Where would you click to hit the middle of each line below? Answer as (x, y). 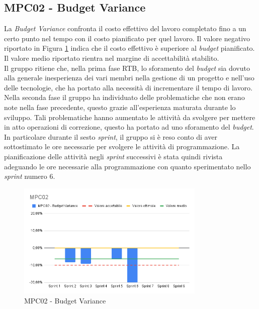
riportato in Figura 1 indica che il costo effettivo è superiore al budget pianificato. (129, 48)
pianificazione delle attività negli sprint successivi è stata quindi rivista (113, 156)
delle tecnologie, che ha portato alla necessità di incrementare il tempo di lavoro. (128, 87)
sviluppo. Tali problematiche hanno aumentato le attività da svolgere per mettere (130, 117)
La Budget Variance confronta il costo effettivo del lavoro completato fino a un (125, 28)
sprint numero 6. (30, 176)
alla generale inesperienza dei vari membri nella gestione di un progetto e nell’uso (129, 78)
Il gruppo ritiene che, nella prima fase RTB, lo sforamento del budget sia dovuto (127, 68)
